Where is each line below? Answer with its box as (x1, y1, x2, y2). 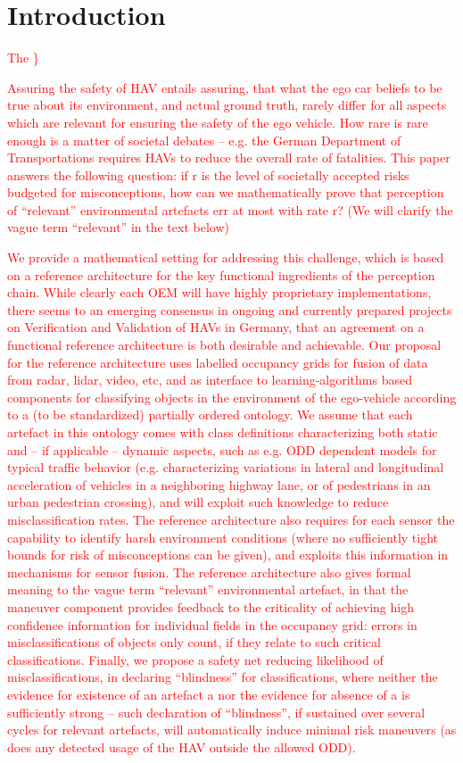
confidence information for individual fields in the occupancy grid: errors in (7, 615, 418, 634)
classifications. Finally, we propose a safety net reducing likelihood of (7, 650, 384, 668)
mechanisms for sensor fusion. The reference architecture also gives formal (7, 562, 411, 581)
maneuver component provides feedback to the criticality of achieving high (7, 597, 414, 616)
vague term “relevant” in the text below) (7, 218, 229, 236)
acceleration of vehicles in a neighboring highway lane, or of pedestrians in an (7, 475, 431, 493)
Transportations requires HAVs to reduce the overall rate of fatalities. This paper (7, 148, 451, 167)
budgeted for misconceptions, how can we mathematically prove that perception (7, 183, 444, 202)
